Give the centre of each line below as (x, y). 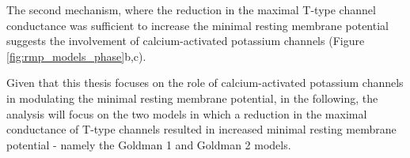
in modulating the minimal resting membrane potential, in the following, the (192, 98)
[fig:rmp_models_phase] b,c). (76, 56)
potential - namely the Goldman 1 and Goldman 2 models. (149, 144)
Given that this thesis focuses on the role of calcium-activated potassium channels (205, 83)
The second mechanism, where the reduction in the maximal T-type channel (191, 9)
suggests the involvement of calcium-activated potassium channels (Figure (186, 41)
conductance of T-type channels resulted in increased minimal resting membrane (201, 129)
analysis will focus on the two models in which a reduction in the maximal (187, 113)
